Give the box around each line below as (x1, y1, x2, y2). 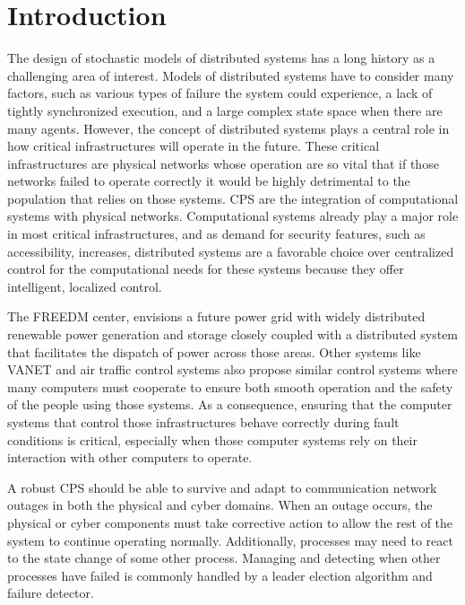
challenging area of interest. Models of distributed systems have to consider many (7, 66, 454, 84)
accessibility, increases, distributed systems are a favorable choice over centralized (7, 241, 454, 260)
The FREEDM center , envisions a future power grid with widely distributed (7, 307, 426, 326)
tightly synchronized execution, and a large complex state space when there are (7, 101, 443, 119)
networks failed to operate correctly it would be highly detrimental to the (7, 171, 410, 190)
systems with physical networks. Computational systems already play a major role (7, 206, 459, 225)
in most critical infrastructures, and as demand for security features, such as (7, 224, 426, 243)
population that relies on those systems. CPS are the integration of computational (7, 189, 459, 207)
